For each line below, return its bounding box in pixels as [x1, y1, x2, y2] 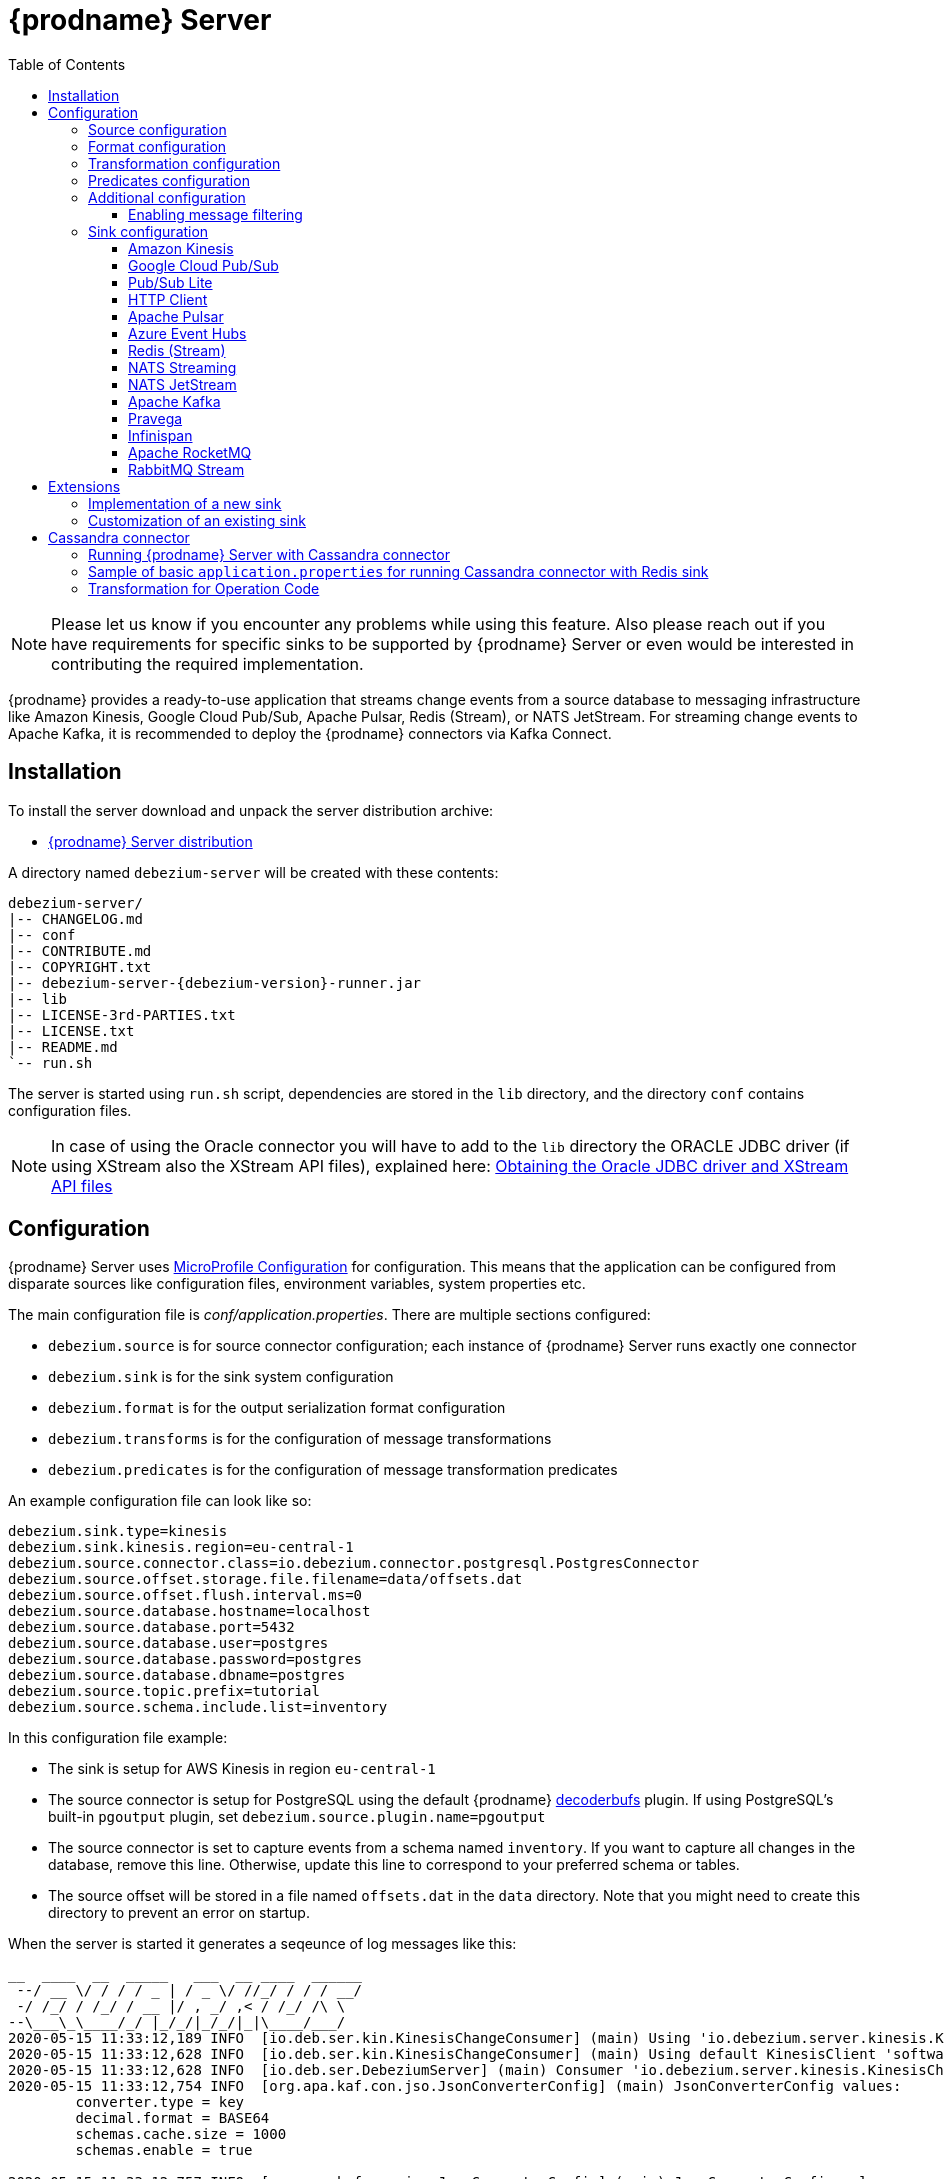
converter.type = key [75, 2094, 245, 2111]
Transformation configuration [88, 154, 281, 172]
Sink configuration [88, 222, 209, 240]
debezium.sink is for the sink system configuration [48, 1368, 394, 1386]
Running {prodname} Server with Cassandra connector [88, 545, 450, 563]
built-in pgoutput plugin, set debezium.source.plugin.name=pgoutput [48, 1808, 546, 1826]
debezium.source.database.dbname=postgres [8, 1667, 346, 1684]
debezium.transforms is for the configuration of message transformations [48, 1430, 552, 1448]
